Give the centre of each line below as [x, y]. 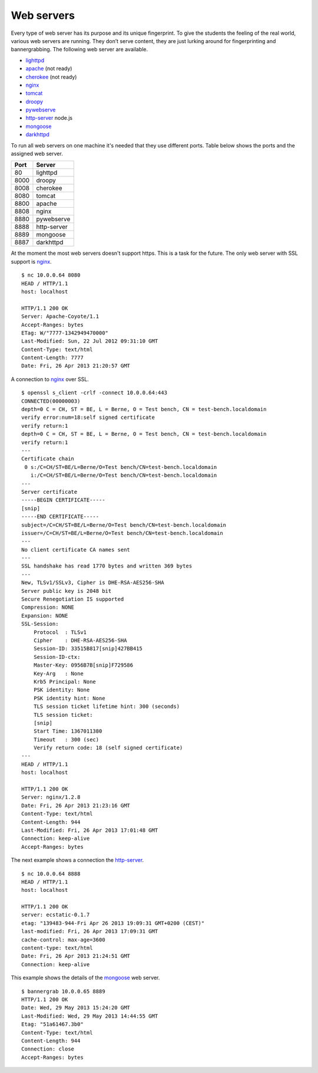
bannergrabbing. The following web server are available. [79, 50]
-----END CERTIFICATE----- [60, 517]
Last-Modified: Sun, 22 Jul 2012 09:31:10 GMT [90, 341]
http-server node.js [49, 118]
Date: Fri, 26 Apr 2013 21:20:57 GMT [76, 366]
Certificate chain [48, 459]
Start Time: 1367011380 [68, 731]
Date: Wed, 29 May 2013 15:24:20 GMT [76, 1008]
